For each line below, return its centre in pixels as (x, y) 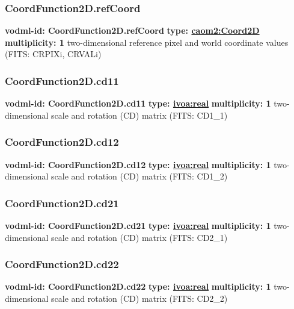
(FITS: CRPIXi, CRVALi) (53, 54)
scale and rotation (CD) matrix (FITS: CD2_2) (139, 298)
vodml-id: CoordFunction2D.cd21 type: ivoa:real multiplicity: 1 (138, 226)
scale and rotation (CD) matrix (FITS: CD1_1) (139, 115)
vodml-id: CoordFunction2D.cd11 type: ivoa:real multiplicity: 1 (138, 103)
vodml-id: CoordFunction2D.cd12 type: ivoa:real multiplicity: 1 (138, 164)
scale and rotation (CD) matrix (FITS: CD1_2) (139, 176)
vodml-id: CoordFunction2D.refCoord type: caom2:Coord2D (132, 30)
